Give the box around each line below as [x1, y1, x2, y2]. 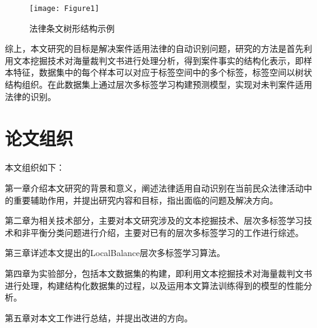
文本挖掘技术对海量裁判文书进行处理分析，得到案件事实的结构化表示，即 [13, 54, 304, 66]
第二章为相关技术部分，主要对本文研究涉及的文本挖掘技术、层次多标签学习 [5, 214, 304, 227]
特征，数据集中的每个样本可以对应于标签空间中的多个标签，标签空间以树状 [13, 66, 312, 79]
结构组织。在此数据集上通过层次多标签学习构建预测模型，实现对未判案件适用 [5, 78, 312, 91]
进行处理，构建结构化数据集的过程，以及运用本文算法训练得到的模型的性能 [5, 279, 304, 291]
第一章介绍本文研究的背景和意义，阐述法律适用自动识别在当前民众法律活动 [5, 181, 304, 194]
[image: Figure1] [29, 4, 99, 13]
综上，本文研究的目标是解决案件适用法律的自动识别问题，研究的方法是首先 [5, 42, 304, 55]
